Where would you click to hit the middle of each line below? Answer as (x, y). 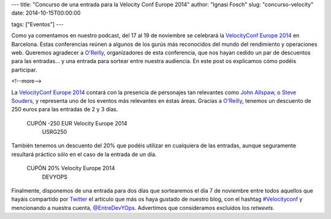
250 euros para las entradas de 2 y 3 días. (65, 109)
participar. (24, 70)
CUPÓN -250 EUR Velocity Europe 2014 (77, 123)
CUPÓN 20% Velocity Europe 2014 (71, 168)
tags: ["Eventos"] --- (37, 24)
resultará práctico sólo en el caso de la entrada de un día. (84, 154)
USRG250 (55, 132)
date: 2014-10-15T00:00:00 (46, 13)
